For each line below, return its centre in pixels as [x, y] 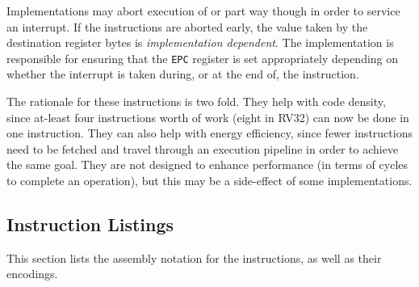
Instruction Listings [90, 224]
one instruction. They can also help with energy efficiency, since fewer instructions [209, 133]
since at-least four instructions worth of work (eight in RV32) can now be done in [208, 117]
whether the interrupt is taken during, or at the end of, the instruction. [183, 74]
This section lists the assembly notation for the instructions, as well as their [194, 257]
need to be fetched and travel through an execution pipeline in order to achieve [203, 148]
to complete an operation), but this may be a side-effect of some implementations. [209, 180]
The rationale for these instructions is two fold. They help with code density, [196, 101]
